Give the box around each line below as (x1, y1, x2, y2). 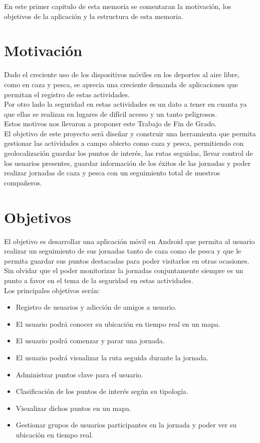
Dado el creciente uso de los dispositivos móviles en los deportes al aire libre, (4, 69, 239, 80)
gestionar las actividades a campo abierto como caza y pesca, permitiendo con (4, 138, 244, 148)
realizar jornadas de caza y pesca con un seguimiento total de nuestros (4, 167, 220, 178)
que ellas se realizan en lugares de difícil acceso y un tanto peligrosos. (4, 108, 217, 119)
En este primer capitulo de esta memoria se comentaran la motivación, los (4, 1, 231, 11)
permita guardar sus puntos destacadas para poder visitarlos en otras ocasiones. (4, 255, 249, 266)
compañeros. (4, 177, 42, 187)
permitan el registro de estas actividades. (4, 89, 130, 99)
